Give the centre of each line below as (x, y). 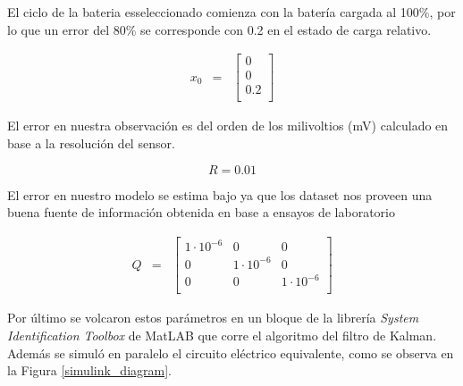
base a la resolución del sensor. (91, 143)
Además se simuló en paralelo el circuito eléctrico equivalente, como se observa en (231, 352)
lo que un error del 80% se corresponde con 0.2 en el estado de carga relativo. (219, 29)
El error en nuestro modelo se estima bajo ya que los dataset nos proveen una (220, 194)
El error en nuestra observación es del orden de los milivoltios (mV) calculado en (228, 126)
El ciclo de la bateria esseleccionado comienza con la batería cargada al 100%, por (231, 12)
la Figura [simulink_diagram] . (89, 370)
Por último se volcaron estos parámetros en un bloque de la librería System (213, 318)
